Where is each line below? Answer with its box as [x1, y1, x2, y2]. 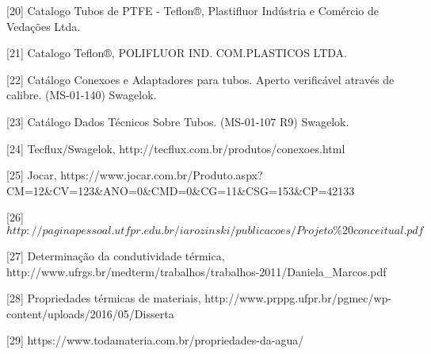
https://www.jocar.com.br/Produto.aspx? [60, 167, 263, 183]
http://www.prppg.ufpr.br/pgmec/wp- [204, 290, 392, 306]
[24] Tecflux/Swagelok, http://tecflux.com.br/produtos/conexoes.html [6, 140, 345, 156]
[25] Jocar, [6, 167, 57, 183]
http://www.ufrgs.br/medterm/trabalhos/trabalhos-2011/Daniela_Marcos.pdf [6, 263, 387, 279]
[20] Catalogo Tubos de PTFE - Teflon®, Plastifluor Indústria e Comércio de [6, 2, 379, 18]
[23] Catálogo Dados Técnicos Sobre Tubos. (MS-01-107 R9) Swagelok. [6, 113, 349, 129]
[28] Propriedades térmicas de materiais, [6, 290, 201, 306]
